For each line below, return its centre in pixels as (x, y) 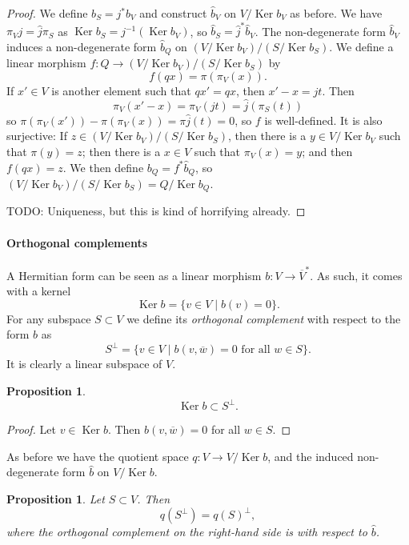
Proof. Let (31, 429)
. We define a (361, 46)
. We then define (103, 167)
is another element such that (121, 90)
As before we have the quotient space (98, 456)
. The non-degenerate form (320, 31)
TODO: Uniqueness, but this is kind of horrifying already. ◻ (156, 211)
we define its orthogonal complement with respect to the (264, 318)
